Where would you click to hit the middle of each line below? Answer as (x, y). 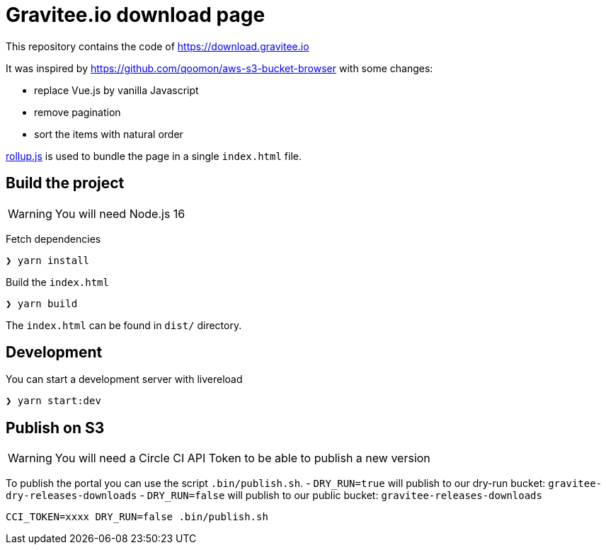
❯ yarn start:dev (53, 401)
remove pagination (78, 112)
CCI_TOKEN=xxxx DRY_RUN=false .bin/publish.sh (137, 517)
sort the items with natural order (109, 134)
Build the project (65, 183)
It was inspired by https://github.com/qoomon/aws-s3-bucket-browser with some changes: (219, 68)
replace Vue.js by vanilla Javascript (116, 90)
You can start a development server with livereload (124, 379)
